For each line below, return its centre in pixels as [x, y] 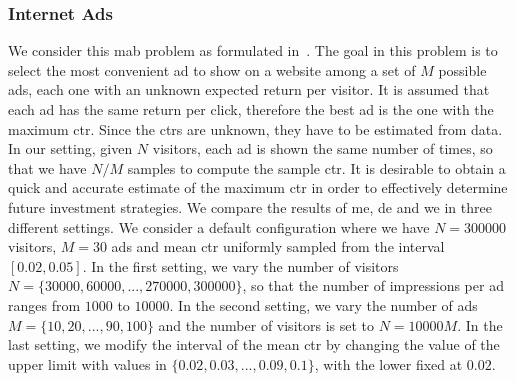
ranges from [44, 304]
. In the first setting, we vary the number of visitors [240, 265]
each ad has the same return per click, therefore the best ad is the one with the [251, 109]
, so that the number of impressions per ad [373, 285]
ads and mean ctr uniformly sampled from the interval [278, 246]
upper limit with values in [87, 363]
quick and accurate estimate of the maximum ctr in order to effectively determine [258, 187]
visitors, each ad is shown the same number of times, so [322, 148]
